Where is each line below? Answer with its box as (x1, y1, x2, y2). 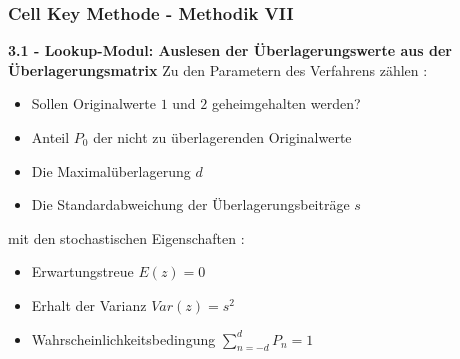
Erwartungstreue (31, 261, 134, 282)
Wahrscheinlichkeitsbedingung (31, 328, 216, 349)
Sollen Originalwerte (31, 93, 156, 114)
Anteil (31, 127, 70, 147)
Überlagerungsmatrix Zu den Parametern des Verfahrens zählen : (8, 59, 428, 80)
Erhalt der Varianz (31, 294, 147, 315)
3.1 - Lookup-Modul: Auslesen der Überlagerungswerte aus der (8, 40, 452, 61)
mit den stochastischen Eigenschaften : (8, 227, 245, 248)
